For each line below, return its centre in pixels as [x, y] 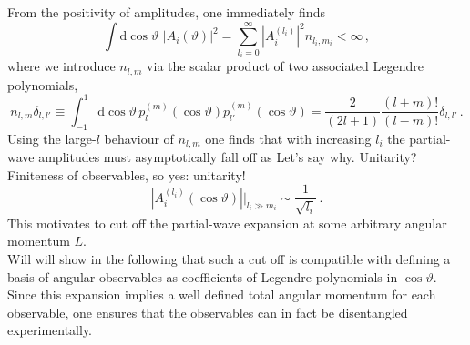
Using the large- [52, 138]
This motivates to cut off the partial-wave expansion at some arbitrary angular [227, 223]
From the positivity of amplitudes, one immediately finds [166, 12]
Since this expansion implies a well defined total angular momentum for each [222, 294]
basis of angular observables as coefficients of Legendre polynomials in [203, 276]
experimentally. [50, 330]
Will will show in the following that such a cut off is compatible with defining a [229, 258]
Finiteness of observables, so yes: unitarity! [127, 174]
